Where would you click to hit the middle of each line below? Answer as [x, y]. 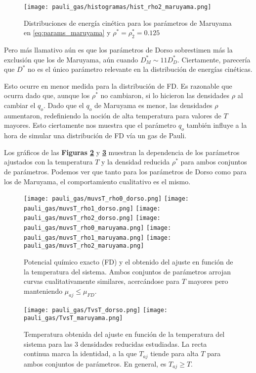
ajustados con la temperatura [48, 162]
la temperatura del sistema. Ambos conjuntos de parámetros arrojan [128, 271]
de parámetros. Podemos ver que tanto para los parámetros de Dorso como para [125, 171]
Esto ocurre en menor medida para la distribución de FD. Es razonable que [118, 85]
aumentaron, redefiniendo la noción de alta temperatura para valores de [113, 115]
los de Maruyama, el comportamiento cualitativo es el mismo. [97, 181]
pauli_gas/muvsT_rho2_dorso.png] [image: [92, 218]
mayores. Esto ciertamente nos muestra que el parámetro [90, 125]
